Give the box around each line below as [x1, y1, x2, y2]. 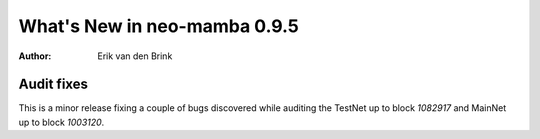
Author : [18, 50, 52, 62]
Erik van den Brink [97, 50, 173, 62]
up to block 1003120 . [18, 116, 105, 128]
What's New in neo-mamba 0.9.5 [18, 15, 299, 37]
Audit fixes [18, 76, 89, 93]
